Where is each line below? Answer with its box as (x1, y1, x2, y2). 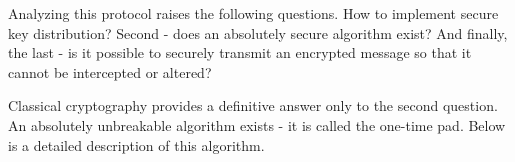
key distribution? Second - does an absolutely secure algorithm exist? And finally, (8, 22, 508, 43)
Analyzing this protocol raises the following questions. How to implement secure (8, 3, 499, 23)
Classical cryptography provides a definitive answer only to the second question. (8, 95, 498, 116)
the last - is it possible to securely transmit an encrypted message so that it (8, 42, 472, 63)
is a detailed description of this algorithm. (8, 134, 265, 155)
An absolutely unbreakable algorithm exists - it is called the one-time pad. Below (8, 114, 506, 135)
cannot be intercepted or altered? (8, 61, 212, 82)
